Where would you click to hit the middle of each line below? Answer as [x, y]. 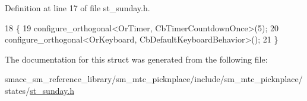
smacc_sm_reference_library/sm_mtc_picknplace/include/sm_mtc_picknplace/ [154, 79]
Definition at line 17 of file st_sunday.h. [77, 8]
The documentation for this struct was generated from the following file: [136, 59]
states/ [18, 90]
